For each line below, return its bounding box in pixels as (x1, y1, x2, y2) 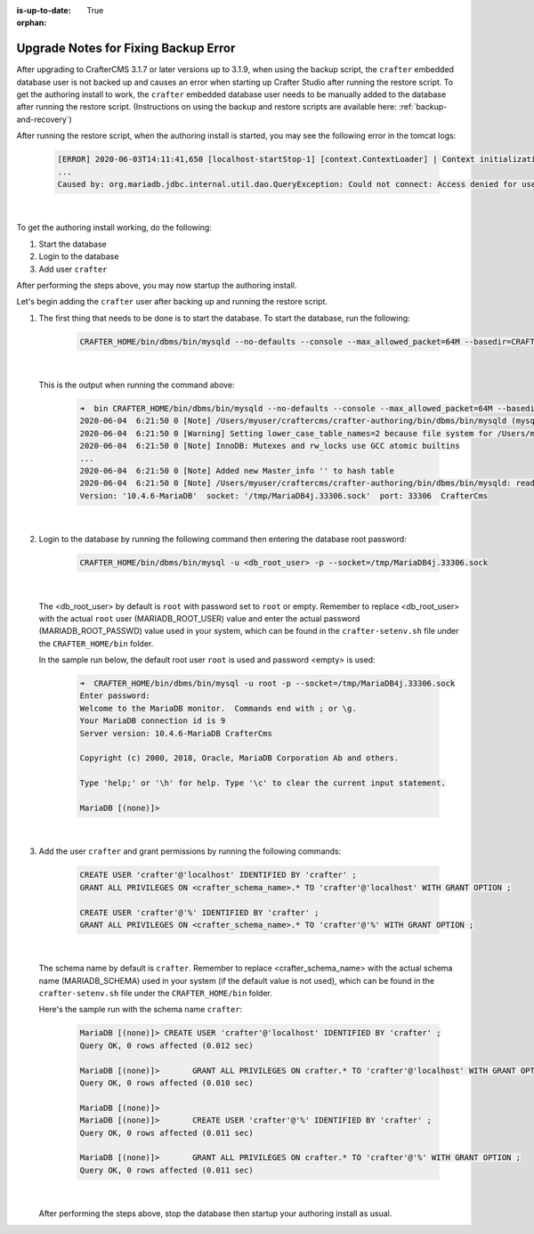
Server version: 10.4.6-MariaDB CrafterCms (79, 728, 273, 738)
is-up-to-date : (16, 5, 71, 15)
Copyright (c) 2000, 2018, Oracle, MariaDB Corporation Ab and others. (79, 753, 400, 763)
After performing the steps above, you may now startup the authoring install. (16, 280, 297, 290)
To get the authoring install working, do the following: (16, 223, 213, 233)
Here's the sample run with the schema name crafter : (38, 1004, 243, 1015)
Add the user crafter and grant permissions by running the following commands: (38, 846, 342, 856)
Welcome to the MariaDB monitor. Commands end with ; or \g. (79, 703, 357, 713)
